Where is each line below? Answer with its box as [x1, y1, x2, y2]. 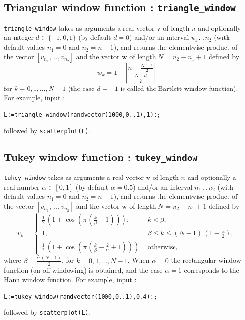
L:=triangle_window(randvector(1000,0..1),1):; [4, 111, 161, 118]
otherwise [147, 244, 176, 251]
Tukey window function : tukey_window [4, 149, 198, 164]
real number [4, 181, 40, 192]
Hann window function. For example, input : [4, 274, 137, 284]
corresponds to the [184, 265, 239, 275]
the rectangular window [171, 255, 241, 265]
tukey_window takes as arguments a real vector [4, 172, 144, 182]
